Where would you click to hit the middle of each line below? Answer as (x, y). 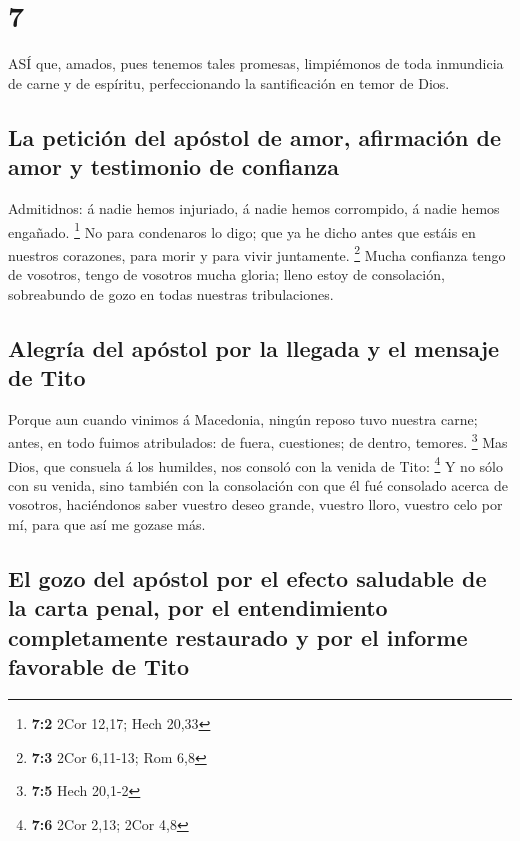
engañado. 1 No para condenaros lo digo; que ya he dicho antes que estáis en (242, 230)
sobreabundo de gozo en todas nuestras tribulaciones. (171, 293)
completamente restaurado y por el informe (238, 636)
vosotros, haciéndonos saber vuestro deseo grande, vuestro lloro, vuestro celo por (255, 504)
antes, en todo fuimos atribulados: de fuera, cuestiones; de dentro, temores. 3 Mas (258, 441)
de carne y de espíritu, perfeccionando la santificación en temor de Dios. (229, 82)
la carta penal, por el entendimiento (198, 607)
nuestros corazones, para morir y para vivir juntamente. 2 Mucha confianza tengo (257, 253)
